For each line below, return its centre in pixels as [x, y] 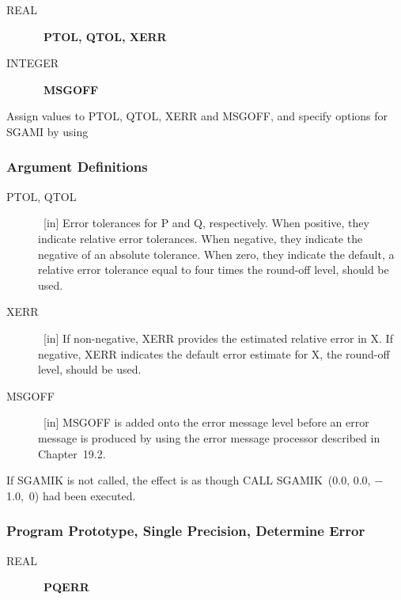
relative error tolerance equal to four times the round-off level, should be [214, 270]
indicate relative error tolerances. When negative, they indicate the [200, 238]
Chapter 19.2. [72, 453]
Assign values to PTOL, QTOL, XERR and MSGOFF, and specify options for [197, 116]
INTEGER [33, 63]
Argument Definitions [77, 167]
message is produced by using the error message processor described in [209, 437]
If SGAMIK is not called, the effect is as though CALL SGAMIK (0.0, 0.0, [189, 480]
